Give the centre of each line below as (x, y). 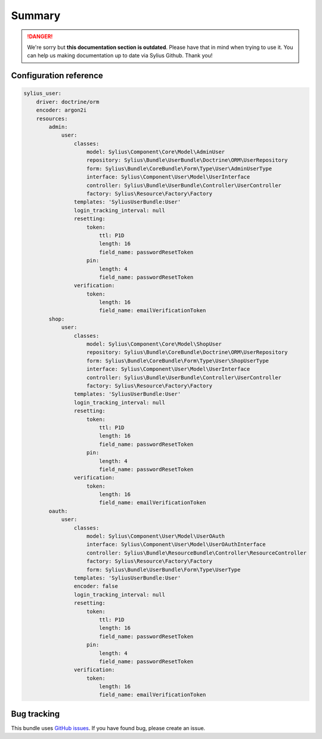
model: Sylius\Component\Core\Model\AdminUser (156, 152)
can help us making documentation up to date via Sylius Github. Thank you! (120, 56)
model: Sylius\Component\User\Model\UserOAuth (156, 536)
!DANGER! (40, 36)
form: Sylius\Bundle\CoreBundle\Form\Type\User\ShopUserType (178, 361)
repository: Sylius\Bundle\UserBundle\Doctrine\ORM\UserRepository (187, 160)
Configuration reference (57, 76)
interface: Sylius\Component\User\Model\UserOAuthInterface (176, 544)
